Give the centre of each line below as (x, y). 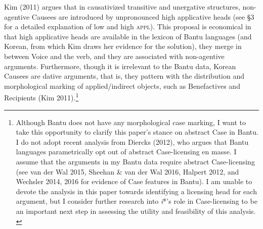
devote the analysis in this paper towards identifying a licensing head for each (136, 191)
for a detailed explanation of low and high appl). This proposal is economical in (128, 26)
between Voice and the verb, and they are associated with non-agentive (114, 56)
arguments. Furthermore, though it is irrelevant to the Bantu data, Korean (120, 66)
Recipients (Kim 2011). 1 (41, 97)
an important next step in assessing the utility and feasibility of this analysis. (136, 211)
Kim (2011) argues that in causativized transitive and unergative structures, (122, 7)
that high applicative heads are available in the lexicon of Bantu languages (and (128, 36)
